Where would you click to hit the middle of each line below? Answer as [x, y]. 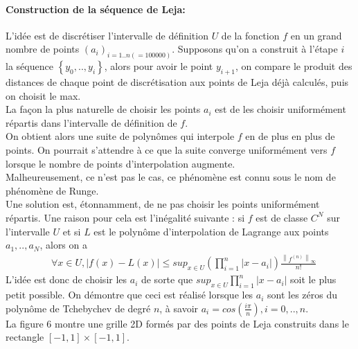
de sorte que [167, 279]
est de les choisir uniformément [280, 109]
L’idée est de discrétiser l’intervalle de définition [107, 35]
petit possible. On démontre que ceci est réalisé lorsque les [129, 295]
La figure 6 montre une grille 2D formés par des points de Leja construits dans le [177, 323]
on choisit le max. [43, 95]
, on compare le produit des [294, 66]
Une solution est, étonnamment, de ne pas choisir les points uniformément [163, 204]
